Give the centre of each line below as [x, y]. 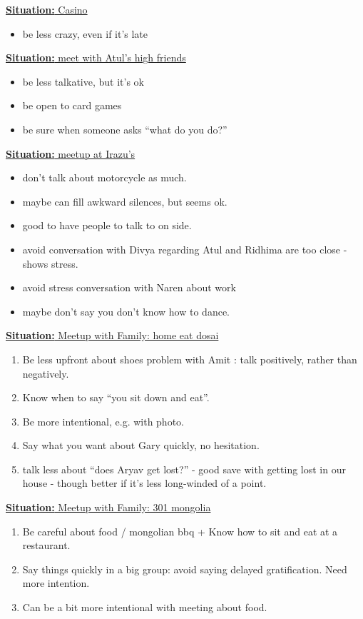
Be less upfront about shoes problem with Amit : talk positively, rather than [190, 359]
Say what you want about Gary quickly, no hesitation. [141, 445]
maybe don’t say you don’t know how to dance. [126, 311]
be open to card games [72, 105]
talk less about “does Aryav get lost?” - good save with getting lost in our [184, 469]
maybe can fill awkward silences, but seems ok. [125, 201]
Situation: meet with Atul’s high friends [96, 57]
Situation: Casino [47, 9]
